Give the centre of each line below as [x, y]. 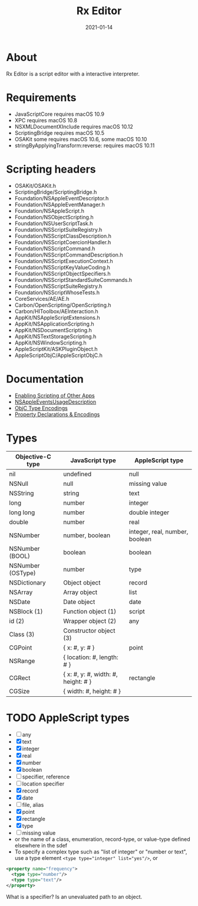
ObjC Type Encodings [41, 408]
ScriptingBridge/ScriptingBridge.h [56, 192]
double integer [149, 512]
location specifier [43, 784]
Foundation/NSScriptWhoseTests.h [57, 292]
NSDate [20, 602]
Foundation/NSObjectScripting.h [54, 217]
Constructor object [89, 631]
